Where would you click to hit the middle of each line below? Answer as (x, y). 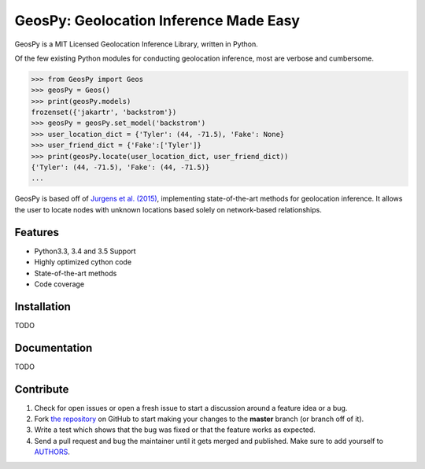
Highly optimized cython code (83, 262)
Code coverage (59, 284)
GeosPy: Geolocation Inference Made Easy (157, 20)
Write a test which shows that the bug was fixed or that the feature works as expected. (175, 430)
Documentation (54, 347)
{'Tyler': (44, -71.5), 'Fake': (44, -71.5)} (120, 168)
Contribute (42, 389)
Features (37, 232)
